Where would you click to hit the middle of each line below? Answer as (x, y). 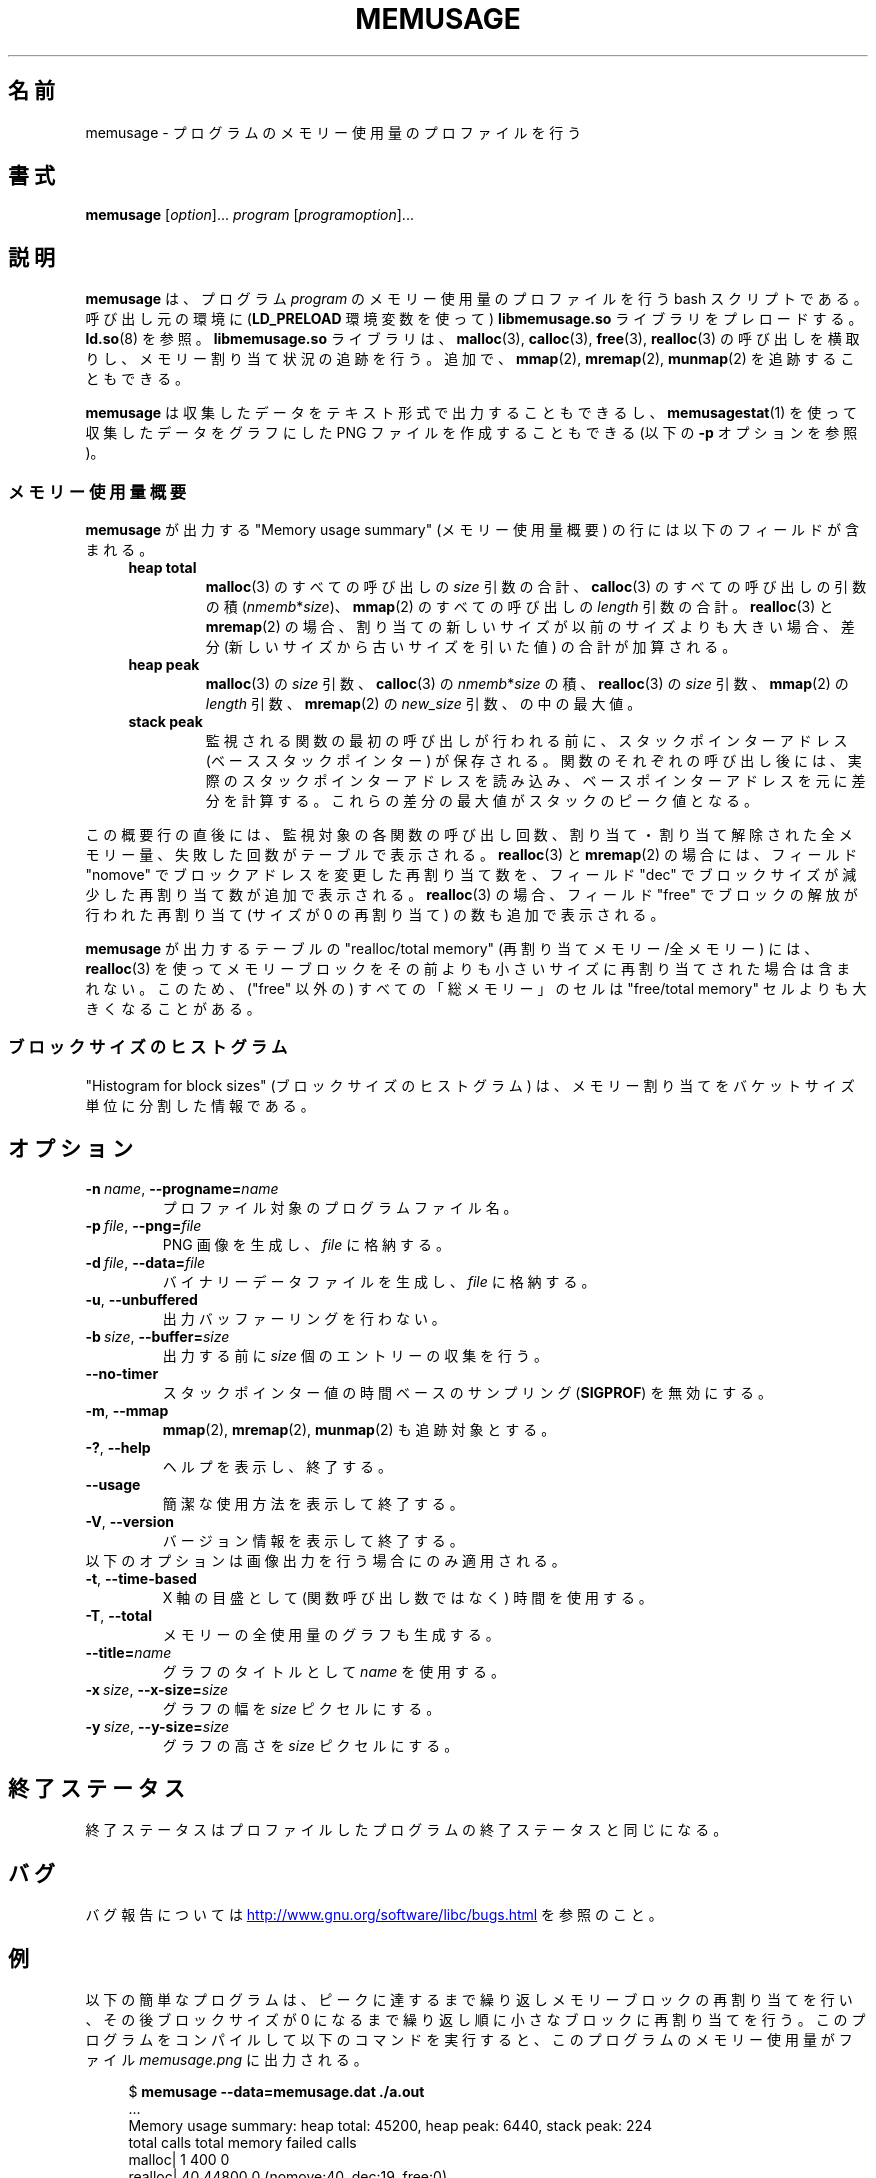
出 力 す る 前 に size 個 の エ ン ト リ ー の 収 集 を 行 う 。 (355, 1355)
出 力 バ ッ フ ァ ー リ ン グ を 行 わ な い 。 (304, 1318)
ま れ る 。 (119, 550)
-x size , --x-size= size (157, 1689)
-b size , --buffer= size (157, 1336)
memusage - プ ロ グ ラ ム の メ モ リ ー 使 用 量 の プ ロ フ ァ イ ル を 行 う (333, 132)
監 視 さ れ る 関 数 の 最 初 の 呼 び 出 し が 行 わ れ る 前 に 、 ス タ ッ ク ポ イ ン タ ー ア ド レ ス (526, 741)
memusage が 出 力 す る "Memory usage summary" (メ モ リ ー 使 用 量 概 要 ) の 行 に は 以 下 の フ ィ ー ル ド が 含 (472, 530)
